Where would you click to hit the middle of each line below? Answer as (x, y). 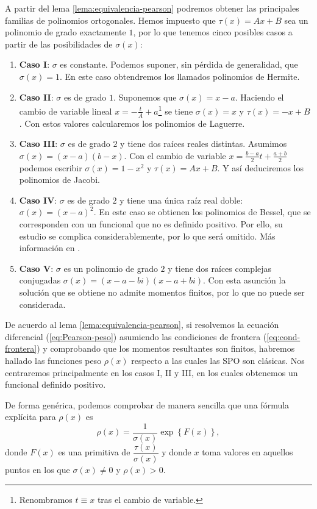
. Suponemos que (145, 97)
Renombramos (46, 499)
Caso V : (36, 268)
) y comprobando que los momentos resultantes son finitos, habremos (166, 348)
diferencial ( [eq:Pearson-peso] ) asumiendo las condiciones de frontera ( (136, 336)
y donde (176, 452)
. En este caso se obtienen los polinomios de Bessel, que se (202, 212)
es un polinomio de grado (111, 268)
